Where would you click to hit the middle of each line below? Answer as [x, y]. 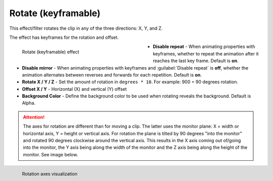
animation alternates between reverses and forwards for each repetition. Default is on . [112, 75]
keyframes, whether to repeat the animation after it [206, 53]
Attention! [34, 117]
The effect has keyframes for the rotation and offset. [64, 37]
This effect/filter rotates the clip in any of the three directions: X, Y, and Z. [86, 28]
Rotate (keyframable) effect [51, 52]
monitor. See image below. [51, 154]
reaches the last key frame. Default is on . [196, 61]
